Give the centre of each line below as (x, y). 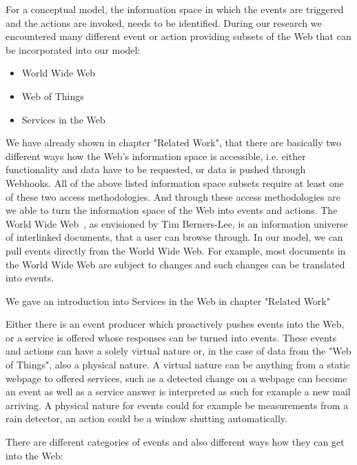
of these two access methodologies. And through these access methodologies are (173, 196)
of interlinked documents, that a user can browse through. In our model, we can (174, 237)
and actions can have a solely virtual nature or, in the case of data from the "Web (178, 351)
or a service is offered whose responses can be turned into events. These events (171, 337)
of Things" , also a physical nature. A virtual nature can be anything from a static (178, 365)
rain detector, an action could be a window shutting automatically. (146, 418)
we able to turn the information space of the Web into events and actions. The (172, 210)
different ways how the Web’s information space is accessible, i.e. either (156, 156)
